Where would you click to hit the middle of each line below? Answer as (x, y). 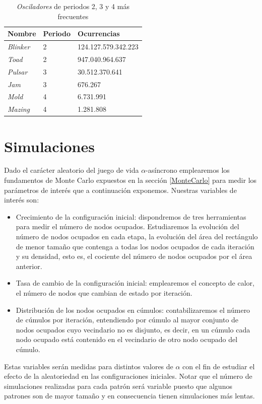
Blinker (19, 47)
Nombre (22, 33)
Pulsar (18, 71)
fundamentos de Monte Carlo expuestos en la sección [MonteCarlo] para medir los (130, 180)
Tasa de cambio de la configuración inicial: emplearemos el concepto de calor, (135, 283)
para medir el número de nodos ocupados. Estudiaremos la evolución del (127, 226)
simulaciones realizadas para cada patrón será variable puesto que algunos (118, 386)
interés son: (22, 200)
